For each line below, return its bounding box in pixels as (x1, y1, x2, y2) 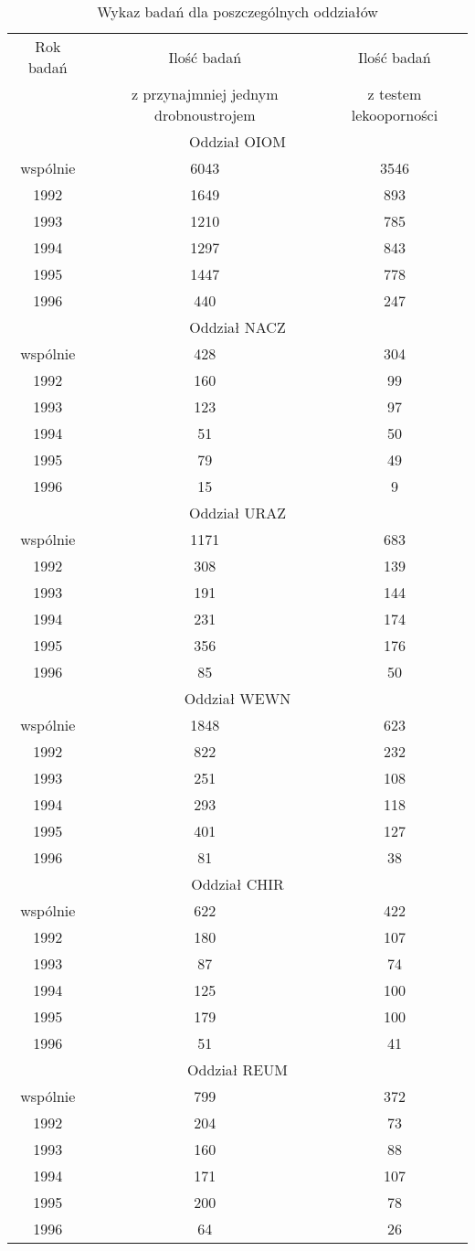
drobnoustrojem (154, 104, 256, 125)
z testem (367, 83, 422, 104)
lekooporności (351, 104, 438, 125)
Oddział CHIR (191, 873, 284, 894)
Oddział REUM (187, 1059, 288, 1080)
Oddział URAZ (188, 502, 287, 523)
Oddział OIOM (189, 131, 286, 152)
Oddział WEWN (184, 688, 291, 709)
